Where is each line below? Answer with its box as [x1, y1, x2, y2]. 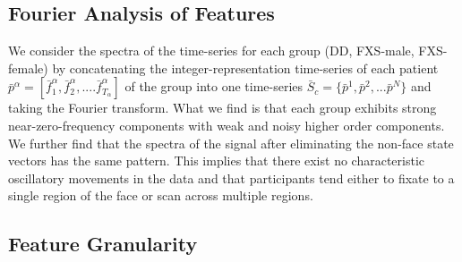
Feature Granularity [8, 230, 198, 258]
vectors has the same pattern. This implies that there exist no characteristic [8, 151, 425, 170]
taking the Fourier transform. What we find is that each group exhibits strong [8, 98, 437, 117]
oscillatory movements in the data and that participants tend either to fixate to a [8, 168, 455, 187]
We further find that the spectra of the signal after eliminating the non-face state [8, 133, 454, 152]
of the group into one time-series [124, 77, 304, 96]
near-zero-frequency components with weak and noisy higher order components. [8, 115, 445, 134]
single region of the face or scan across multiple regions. [8, 186, 313, 205]
